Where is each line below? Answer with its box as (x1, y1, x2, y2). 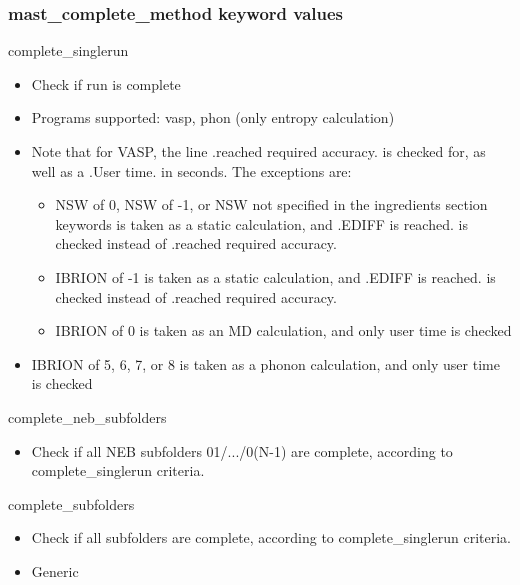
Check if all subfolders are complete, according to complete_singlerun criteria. (31, 527, 511, 548)
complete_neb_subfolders (8, 406, 167, 427)
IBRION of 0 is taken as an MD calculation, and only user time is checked (55, 320, 512, 341)
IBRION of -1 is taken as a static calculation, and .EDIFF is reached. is (55, 266, 496, 287)
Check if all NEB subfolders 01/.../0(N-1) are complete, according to (31, 440, 453, 461)
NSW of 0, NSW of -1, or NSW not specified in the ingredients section (55, 194, 488, 215)
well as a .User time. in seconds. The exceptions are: (31, 160, 352, 181)
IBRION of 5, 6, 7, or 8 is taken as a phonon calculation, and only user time (31, 353, 500, 374)
